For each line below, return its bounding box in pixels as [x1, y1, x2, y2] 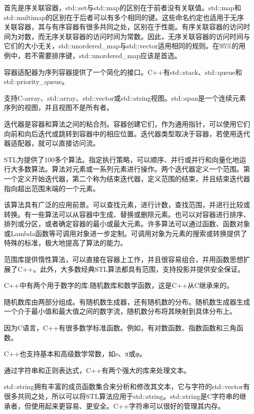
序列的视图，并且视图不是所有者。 [4, 102, 113, 112]
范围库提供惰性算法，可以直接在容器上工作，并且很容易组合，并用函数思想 [4, 254, 243, 264]
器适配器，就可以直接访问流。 [4, 138, 100, 148]
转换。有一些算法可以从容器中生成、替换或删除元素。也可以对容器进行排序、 [4, 209, 250, 219]
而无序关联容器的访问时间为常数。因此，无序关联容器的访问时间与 [38, 31, 250, 41]
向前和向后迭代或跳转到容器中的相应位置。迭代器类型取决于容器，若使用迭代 [4, 128, 250, 138]
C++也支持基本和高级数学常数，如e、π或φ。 [4, 349, 147, 359]
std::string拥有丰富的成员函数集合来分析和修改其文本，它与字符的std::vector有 [4, 381, 250, 392]
